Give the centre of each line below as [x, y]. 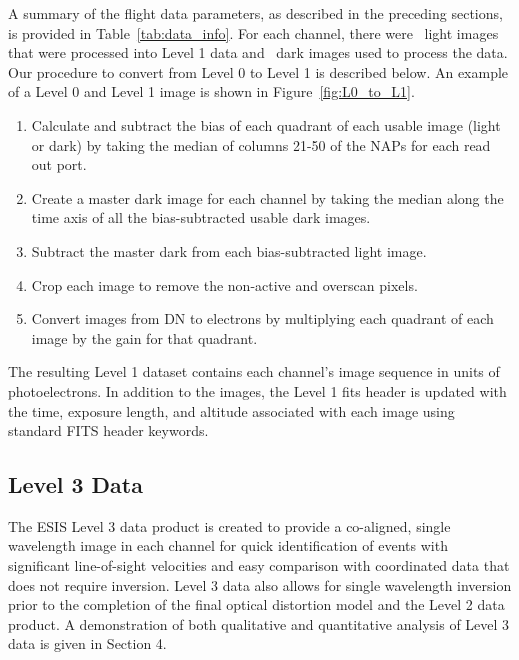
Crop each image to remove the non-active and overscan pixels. [224, 284]
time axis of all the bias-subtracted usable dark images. [201, 217]
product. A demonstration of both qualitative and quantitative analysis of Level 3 [259, 623]
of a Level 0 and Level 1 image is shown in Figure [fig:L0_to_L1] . [211, 91]
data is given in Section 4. [87, 643]
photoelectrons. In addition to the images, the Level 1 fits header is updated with [257, 390]
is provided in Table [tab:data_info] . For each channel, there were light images [253, 32]
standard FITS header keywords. [108, 430]
